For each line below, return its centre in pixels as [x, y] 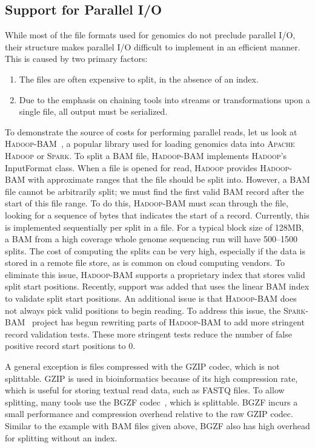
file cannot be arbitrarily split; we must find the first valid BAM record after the [154, 191]
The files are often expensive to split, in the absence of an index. [139, 79]
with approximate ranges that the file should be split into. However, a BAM [169, 179]
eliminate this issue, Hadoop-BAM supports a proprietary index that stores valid [155, 274]
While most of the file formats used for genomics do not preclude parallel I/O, [150, 35]
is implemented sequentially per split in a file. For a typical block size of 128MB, [154, 227]
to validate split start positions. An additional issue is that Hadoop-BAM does [151, 298]
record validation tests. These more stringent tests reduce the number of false [148, 334]
